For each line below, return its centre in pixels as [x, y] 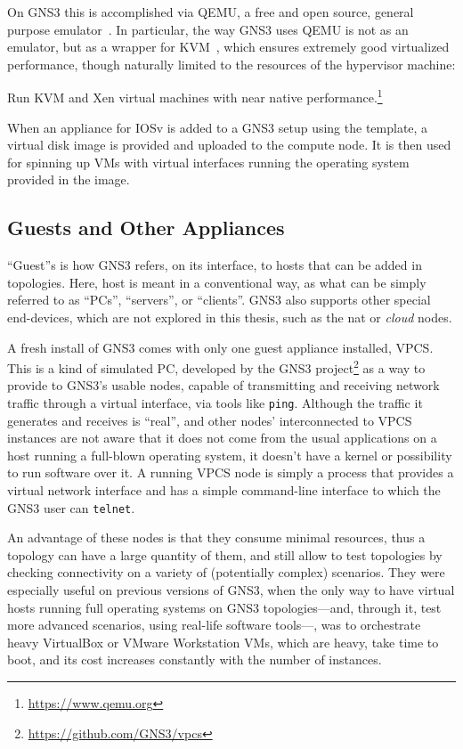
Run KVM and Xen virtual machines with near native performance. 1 [195, 96]
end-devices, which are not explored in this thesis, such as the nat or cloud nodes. [230, 317]
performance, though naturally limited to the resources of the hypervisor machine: [231, 64]
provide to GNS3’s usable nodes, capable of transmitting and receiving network [223, 385]
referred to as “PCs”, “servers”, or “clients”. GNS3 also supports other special [219, 300]
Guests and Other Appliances [146, 228]
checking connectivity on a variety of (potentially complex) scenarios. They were [226, 572]
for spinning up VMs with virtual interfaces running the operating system [208, 162]
